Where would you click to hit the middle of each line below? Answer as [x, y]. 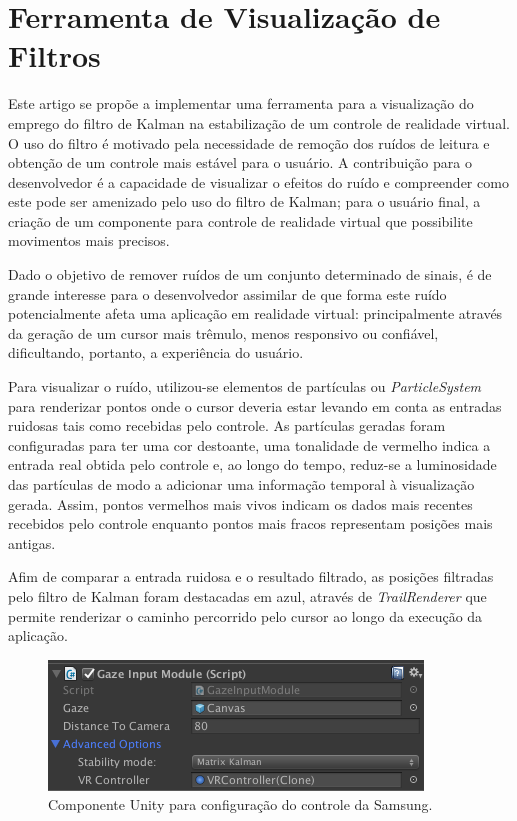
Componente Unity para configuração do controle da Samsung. [240, 804]
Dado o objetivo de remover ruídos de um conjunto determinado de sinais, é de [250, 274]
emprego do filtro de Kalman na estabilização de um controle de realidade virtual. [259, 122]
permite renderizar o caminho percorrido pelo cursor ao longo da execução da [245, 615]
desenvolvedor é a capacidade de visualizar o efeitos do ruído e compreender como [258, 181]
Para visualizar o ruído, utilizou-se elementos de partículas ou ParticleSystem [245, 386]
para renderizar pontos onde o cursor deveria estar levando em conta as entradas [255, 405]
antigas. [32, 542]
